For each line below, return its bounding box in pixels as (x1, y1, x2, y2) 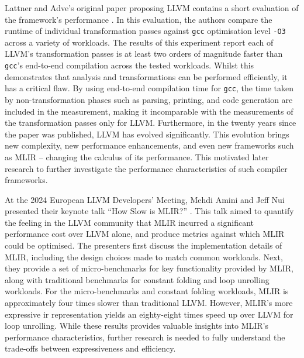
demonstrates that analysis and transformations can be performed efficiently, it (5, 70, 288, 82)
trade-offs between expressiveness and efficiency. (5, 342, 176, 354)
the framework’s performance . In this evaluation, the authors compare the (5, 13, 272, 25)
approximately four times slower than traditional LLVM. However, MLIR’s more (5, 297, 293, 309)
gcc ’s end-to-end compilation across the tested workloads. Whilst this (5, 59, 254, 71)
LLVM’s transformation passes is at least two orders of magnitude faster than (5, 47, 283, 60)
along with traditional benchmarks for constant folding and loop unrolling (5, 273, 270, 285)
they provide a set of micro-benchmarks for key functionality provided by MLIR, (5, 262, 293, 274)
